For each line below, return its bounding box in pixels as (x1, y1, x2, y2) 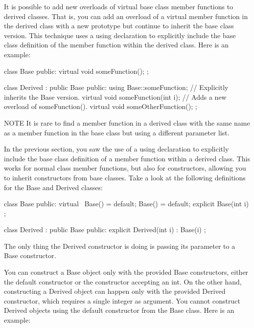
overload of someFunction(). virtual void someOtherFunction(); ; (4, 101, 197, 111)
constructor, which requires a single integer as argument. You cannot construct (4, 295, 240, 306)
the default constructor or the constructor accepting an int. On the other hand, (4, 276, 242, 286)
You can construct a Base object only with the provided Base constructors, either (4, 267, 249, 277)
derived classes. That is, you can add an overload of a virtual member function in (4, 11, 248, 21)
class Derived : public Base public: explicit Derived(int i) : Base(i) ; (4, 224, 206, 235)
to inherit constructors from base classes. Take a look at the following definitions (4, 172, 246, 182)
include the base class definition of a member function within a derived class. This (4, 153, 250, 163)
